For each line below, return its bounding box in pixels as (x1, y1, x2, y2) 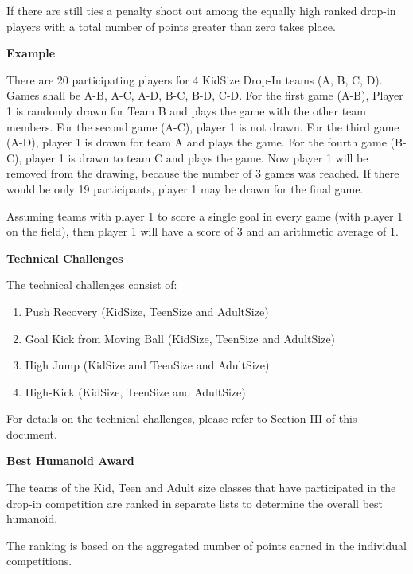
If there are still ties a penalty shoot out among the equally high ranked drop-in (6, 2, 396, 18)
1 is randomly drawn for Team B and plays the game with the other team (6, 102, 366, 119)
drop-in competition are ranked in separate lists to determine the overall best (6, 494, 384, 511)
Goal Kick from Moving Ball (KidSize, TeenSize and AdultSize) (25, 330, 336, 346)
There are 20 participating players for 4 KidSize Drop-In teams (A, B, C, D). (6, 71, 383, 88)
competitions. (6, 553, 72, 569)
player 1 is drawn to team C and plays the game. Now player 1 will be (25, 149, 368, 166)
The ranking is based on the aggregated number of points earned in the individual (6, 537, 407, 553)
